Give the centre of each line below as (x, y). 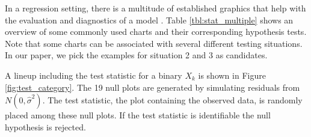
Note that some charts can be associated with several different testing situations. (154, 43)
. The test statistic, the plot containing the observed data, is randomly (172, 100)
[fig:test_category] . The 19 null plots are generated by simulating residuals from (152, 87)
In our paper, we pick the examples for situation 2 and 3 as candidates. (136, 55)
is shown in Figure (232, 75)
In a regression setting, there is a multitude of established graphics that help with (155, 8)
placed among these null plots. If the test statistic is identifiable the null (138, 115)
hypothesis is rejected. (45, 126)
